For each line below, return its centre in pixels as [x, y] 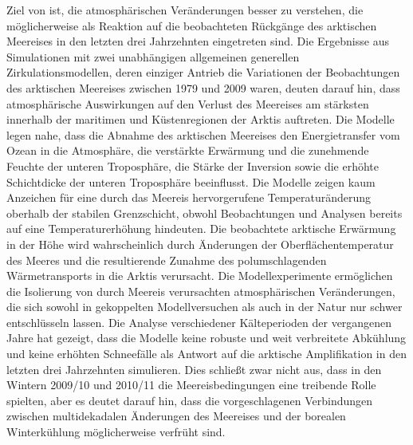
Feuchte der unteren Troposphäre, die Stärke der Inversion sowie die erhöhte [193, 165]
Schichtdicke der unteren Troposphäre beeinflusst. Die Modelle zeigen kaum [191, 181]
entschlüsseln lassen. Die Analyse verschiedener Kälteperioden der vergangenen [199, 322]
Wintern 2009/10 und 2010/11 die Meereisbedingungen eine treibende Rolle [191, 385]
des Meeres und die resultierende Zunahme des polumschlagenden [167, 260]
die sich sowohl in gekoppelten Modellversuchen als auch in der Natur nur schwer [205, 307]
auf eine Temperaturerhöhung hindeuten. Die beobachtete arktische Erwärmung [201, 228]
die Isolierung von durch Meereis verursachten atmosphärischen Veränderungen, [201, 291]
